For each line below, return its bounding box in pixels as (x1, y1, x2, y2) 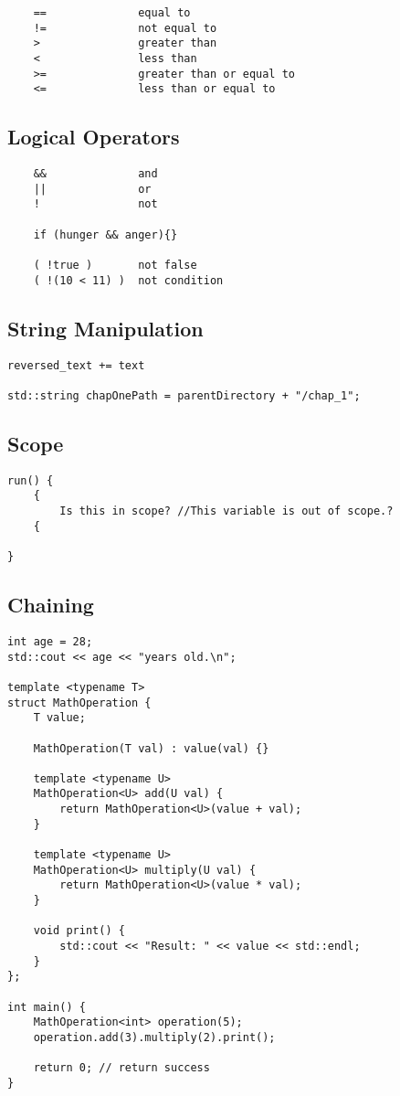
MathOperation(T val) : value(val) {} (33, 741, 269, 755)
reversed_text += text (7, 358, 145, 372)
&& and (33, 167, 158, 181)
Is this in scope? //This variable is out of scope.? (59, 505, 394, 518)
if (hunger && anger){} (33, 228, 178, 241)
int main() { (7, 1000, 86, 1014)
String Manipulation (7, 314, 204, 342)
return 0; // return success (33, 1061, 210, 1075)
